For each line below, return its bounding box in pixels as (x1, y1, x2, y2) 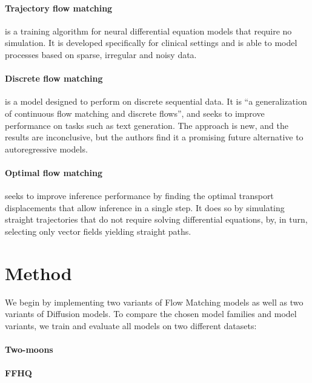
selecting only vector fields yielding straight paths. (5, 224, 191, 237)
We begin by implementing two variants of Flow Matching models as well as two (5, 295, 304, 308)
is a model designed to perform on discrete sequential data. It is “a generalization (5, 95, 307, 108)
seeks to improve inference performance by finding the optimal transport (5, 189, 274, 202)
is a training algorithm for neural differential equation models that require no (5, 24, 292, 37)
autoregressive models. (5, 142, 88, 155)
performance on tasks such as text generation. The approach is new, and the (5, 119, 288, 131)
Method (5, 260, 72, 285)
